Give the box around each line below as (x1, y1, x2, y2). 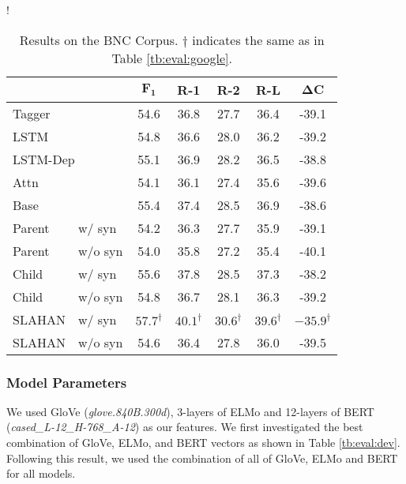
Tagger (13, 103, 51, 122)
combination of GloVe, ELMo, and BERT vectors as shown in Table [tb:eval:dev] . (6, 434, 400, 450)
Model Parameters (6, 372, 127, 392)
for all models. (6, 465, 76, 482)
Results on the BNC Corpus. (19, 30, 179, 49)
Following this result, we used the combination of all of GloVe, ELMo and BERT (6, 449, 398, 466)
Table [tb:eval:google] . (111, 48, 232, 67)
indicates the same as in (192, 30, 325, 49)
